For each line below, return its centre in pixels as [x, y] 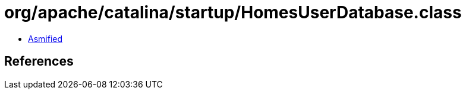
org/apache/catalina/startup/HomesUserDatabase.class [233, 12]
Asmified [45, 38]
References [39, 61]
